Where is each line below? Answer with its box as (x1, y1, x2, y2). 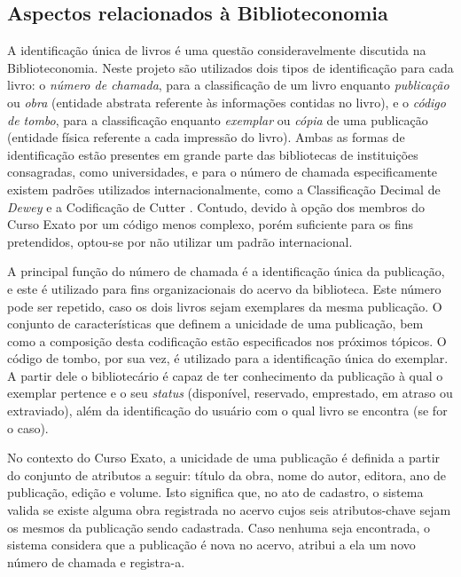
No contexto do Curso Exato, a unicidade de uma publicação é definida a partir (7, 448, 441, 467)
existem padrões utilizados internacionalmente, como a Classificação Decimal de (7, 179, 441, 198)
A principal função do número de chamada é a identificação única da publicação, (7, 262, 445, 281)
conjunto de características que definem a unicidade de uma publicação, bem (7, 314, 424, 333)
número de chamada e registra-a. (7, 552, 185, 571)
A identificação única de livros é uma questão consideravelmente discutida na (7, 41, 426, 59)
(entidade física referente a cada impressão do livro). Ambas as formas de (7, 128, 405, 146)
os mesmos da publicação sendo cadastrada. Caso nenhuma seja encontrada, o (7, 518, 430, 536)
